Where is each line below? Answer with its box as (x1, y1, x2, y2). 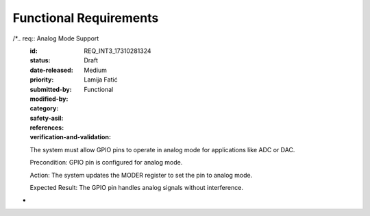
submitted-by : (29, 85, 72, 93)
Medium (84, 66, 108, 74)
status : (29, 56, 51, 64)
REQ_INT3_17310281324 (84, 47, 151, 55)
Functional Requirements (12, 10, 159, 25)
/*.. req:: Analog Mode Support (12, 34, 99, 43)
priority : (29, 75, 54, 84)
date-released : (29, 66, 73, 74)
